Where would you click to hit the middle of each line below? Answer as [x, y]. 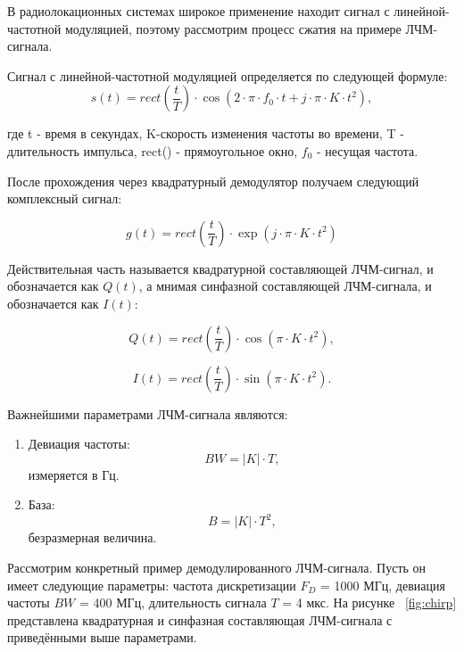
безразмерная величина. [92, 537]
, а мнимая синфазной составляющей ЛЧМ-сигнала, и [285, 286]
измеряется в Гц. [74, 474]
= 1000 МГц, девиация [383, 585]
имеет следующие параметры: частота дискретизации [152, 585]
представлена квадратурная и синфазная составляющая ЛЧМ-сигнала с [200, 619]
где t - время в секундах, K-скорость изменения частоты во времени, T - [206, 133]
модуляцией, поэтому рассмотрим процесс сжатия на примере [233, 28]
